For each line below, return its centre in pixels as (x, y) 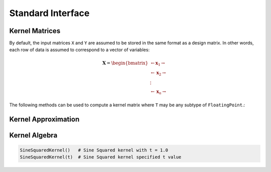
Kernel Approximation (44, 119)
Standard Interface (49, 13)
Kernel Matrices (35, 31)
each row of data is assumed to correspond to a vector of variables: (80, 50)
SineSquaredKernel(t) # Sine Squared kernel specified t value (101, 157)
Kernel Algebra (33, 135)
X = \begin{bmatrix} (125, 63)
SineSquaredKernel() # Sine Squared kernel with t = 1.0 (94, 150)
